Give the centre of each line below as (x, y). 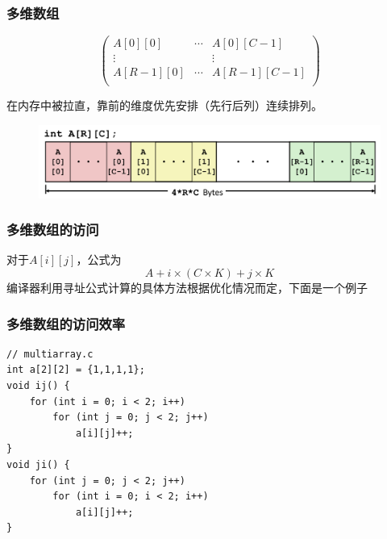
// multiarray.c (50, 354)
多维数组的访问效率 (66, 323)
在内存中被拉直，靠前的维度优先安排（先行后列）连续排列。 (164, 105)
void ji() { (38, 465)
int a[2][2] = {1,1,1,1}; (76, 370)
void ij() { (38, 386)
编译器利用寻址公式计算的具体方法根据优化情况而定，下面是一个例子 (187, 288)
